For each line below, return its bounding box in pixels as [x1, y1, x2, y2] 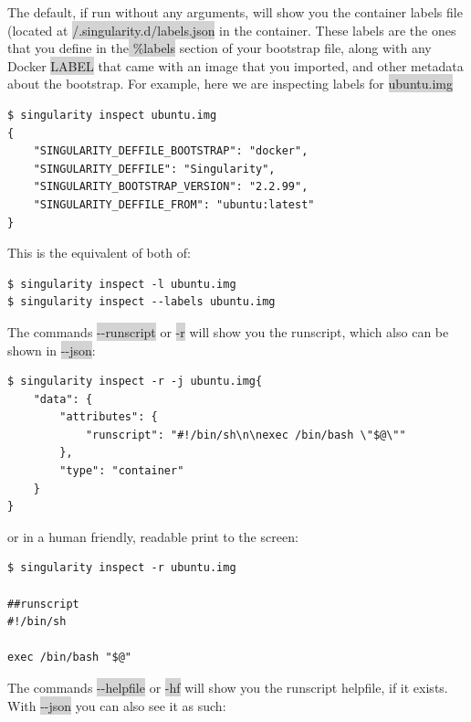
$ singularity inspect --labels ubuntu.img [7, 295, 276, 309]
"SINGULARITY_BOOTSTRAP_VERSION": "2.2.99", [33, 180, 309, 194]
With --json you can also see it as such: [7, 695, 226, 715]
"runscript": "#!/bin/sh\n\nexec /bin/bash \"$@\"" [85, 428, 406, 441]
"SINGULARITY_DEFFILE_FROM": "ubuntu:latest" [33, 197, 315, 211]
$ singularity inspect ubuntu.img [7, 108, 217, 122]
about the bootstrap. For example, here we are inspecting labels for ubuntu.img [7, 74, 453, 93]
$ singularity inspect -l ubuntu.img [7, 277, 236, 291]
